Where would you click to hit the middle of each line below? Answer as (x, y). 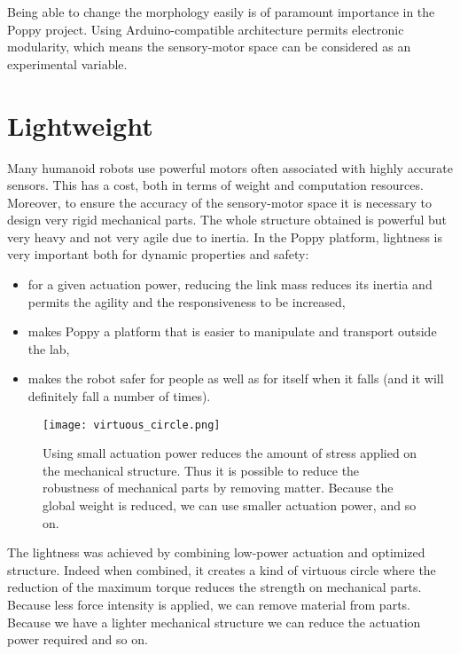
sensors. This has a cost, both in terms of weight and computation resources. (215, 185)
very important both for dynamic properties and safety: (158, 254)
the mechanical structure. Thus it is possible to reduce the (201, 470)
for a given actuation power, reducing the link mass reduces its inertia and (230, 284)
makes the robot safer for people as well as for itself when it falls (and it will (236, 378)
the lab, (49, 348)
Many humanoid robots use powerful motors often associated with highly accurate (230, 167)
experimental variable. (67, 63)
